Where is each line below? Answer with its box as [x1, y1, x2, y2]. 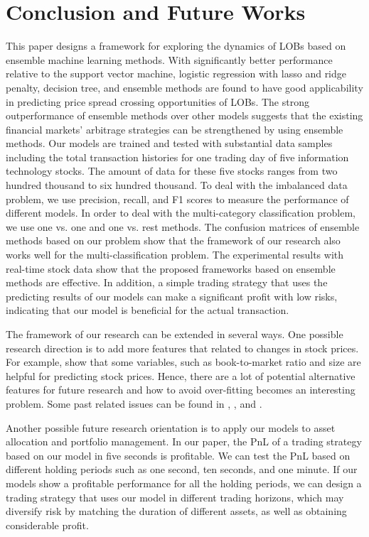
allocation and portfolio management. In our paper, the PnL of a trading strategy [6, 434, 362, 449]
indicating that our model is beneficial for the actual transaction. [6, 303, 289, 318]
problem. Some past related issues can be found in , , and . [6, 396, 262, 411]
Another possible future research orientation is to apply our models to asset [6, 420, 336, 435]
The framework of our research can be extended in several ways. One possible [6, 327, 343, 341]
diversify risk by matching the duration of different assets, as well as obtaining [6, 504, 347, 519]
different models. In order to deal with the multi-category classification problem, [6, 205, 355, 220]
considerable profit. [6, 517, 89, 532]
